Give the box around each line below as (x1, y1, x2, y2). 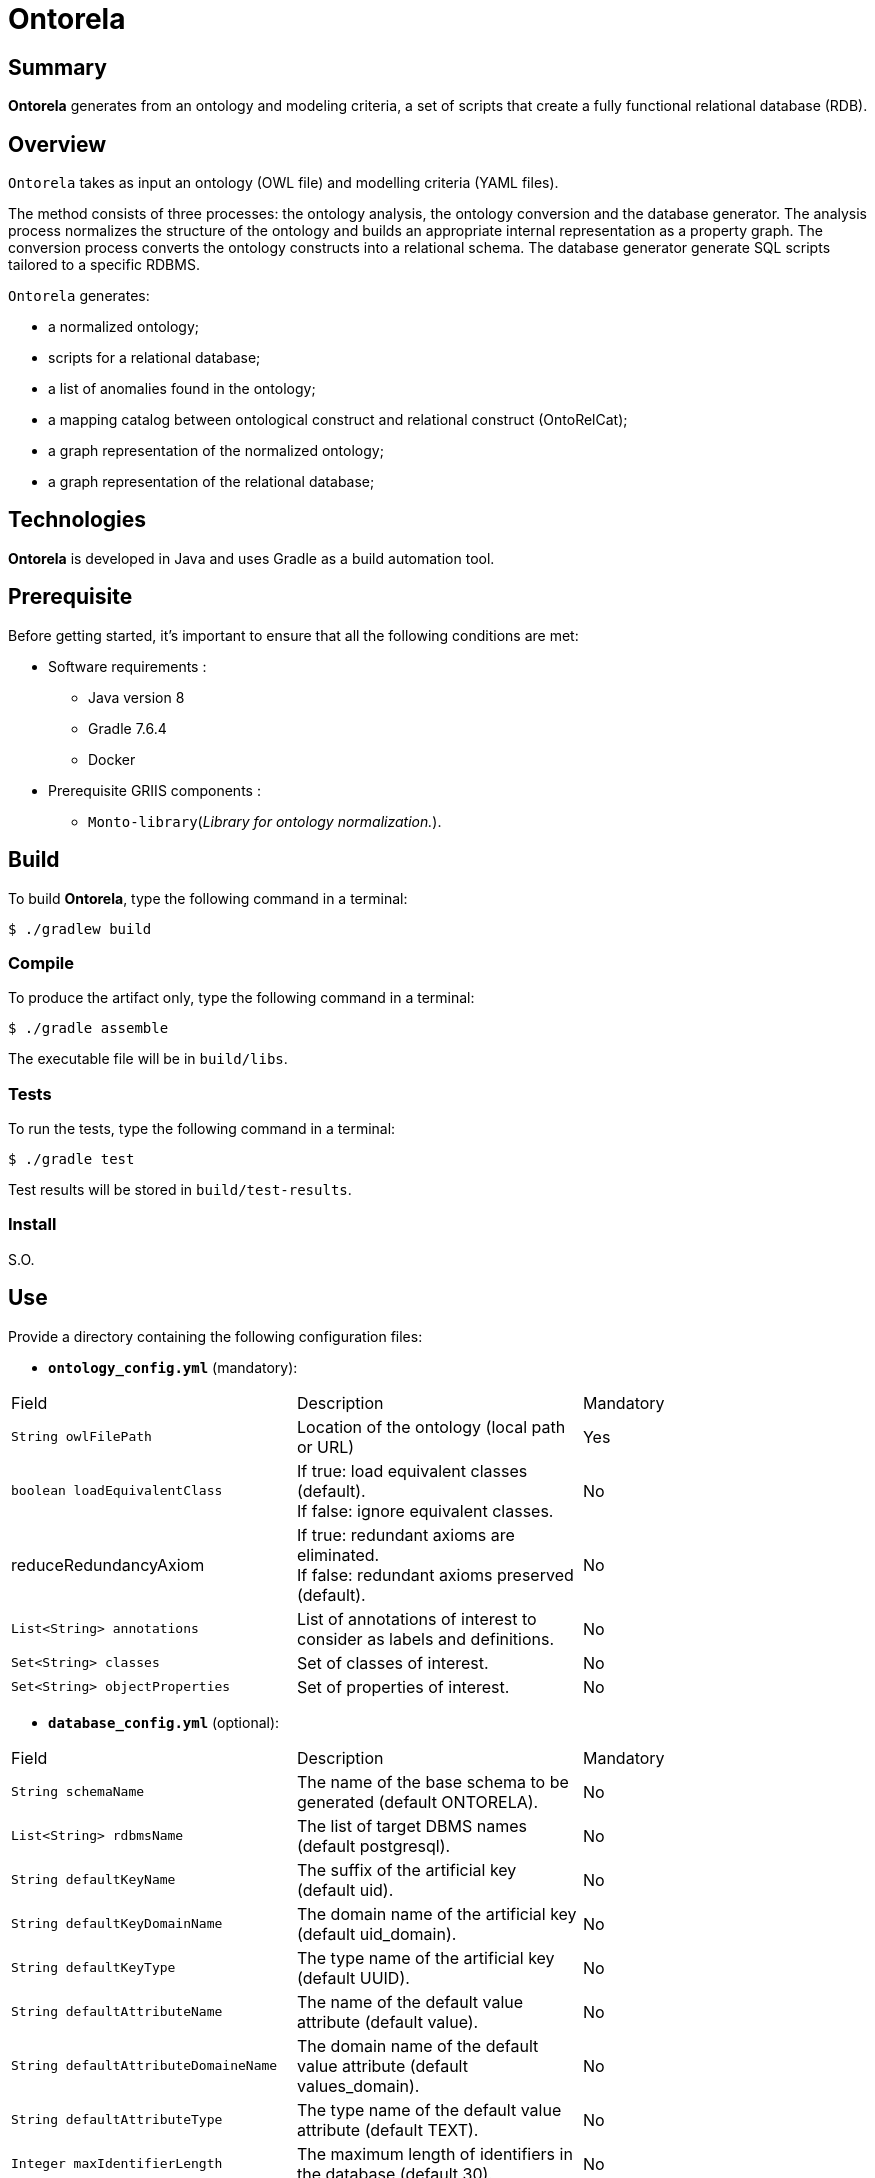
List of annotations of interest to (296, 1608, 537, 1629)
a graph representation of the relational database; (48, 473, 375, 491)
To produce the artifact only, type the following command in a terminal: (8, 989, 475, 1007)
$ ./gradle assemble (8, 1020, 169, 1037)
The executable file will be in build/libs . (8, 1050, 288, 1068)
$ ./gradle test (8, 1151, 135, 1168)
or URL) (296, 1436, 355, 1457)
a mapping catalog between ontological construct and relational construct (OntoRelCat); (48, 411, 628, 429)
